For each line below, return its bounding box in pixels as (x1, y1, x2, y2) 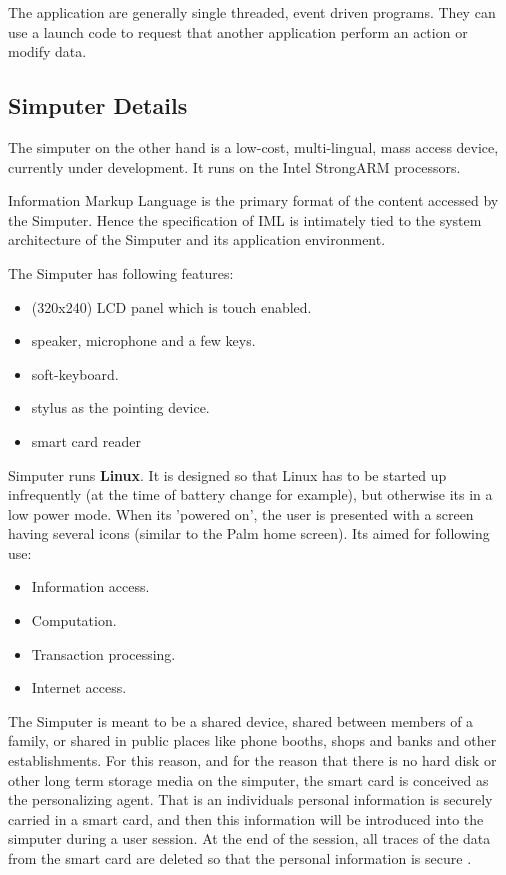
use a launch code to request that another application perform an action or (8, 21, 468, 42)
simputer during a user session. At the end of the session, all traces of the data (8, 828, 491, 849)
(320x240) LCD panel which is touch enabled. (31, 296, 312, 317)
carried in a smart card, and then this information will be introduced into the (8, 808, 484, 829)
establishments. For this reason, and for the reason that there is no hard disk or (8, 750, 497, 771)
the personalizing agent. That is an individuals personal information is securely (8, 789, 493, 810)
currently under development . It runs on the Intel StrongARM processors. (8, 156, 461, 177)
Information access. (31, 576, 150, 597)
